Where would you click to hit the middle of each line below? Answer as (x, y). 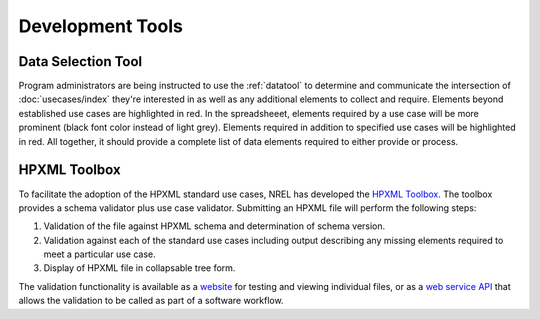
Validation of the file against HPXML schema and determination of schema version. (214, 226)
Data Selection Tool (80, 61)
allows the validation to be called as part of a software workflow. (151, 301)
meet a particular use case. (100, 254)
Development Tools (101, 26)
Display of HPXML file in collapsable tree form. (139, 268)
